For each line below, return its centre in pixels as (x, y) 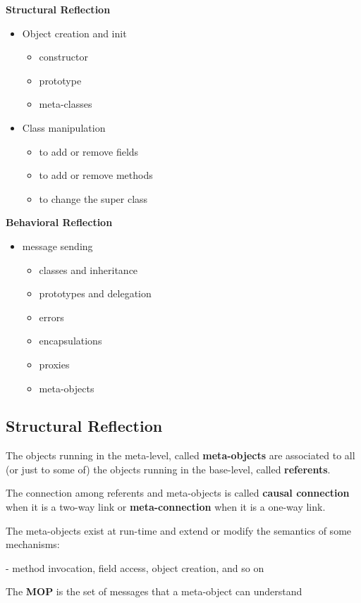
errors (51, 317)
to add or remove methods (96, 175)
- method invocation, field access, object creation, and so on (135, 567)
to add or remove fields (89, 151)
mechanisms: (33, 544)
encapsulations (71, 341)
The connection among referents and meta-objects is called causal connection (178, 493)
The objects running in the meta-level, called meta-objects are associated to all (180, 455)
